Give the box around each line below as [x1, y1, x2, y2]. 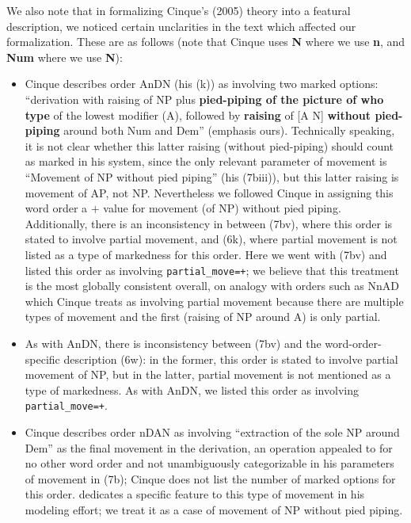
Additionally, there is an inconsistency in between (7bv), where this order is [25, 215, 393, 231]
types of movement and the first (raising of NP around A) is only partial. [25, 308, 381, 325]
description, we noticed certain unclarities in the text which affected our [6, 17, 356, 34]
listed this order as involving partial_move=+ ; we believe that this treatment [25, 261, 399, 278]
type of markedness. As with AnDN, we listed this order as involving [25, 381, 359, 398]
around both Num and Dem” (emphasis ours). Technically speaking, [63, 122, 395, 139]
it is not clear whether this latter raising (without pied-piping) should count [25, 137, 394, 154]
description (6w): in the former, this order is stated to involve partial [63, 350, 398, 367]
